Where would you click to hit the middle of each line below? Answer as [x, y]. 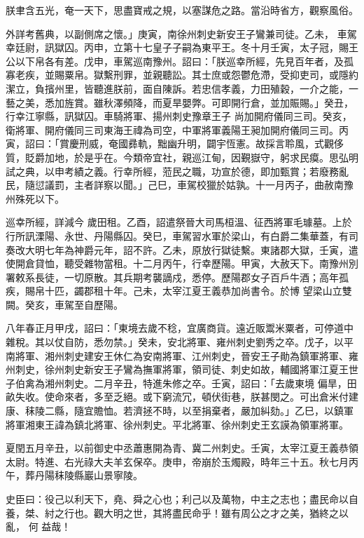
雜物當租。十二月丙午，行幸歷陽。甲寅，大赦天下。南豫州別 [221, 263]
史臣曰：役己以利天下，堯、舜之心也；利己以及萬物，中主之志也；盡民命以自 [182, 499]
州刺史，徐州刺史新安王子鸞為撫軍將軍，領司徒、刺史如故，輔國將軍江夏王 [177, 369]
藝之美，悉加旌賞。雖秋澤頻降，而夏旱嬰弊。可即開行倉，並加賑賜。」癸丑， [180, 102]
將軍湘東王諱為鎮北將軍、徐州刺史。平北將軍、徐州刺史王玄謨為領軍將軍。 [177, 424]
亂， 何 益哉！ [38, 526]
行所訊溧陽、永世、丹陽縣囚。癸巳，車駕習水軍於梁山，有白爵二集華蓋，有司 [182, 235]
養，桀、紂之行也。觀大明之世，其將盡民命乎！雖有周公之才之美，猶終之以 [177, 512]
